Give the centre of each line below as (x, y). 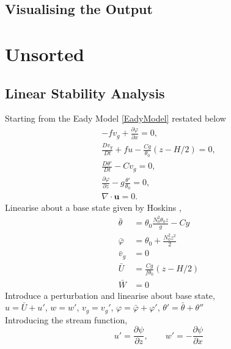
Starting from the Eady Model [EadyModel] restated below (116, 118)
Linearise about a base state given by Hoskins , (93, 208)
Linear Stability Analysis (85, 93)
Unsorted (45, 53)
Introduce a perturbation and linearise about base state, (110, 295)
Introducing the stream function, (66, 319)
